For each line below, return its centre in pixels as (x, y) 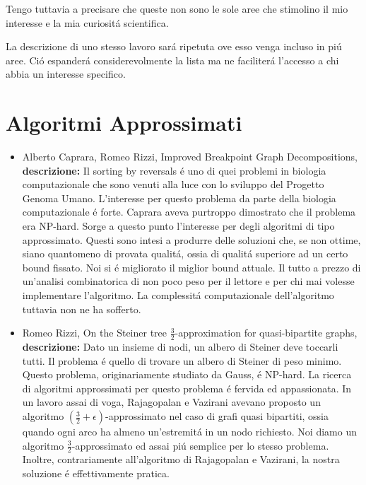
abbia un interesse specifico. (66, 74)
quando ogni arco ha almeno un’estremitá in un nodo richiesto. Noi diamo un (189, 432)
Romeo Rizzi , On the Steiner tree (95, 333)
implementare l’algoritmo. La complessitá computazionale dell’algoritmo (178, 295)
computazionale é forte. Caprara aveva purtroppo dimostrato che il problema (189, 212)
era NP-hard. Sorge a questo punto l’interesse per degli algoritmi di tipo (178, 226)
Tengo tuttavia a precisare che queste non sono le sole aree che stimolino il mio (177, 8)
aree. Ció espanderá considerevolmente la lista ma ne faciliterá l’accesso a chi (172, 60)
